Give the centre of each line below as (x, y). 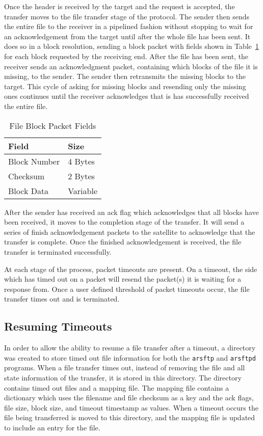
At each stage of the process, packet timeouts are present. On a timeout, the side (131, 269)
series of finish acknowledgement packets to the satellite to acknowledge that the (130, 231)
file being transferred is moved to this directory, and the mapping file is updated (130, 417)
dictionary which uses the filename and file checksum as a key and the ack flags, (129, 398)
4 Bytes (81, 161)
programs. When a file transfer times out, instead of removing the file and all (125, 367)
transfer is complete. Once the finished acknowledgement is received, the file (123, 242)
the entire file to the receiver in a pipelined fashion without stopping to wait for (129, 26)
